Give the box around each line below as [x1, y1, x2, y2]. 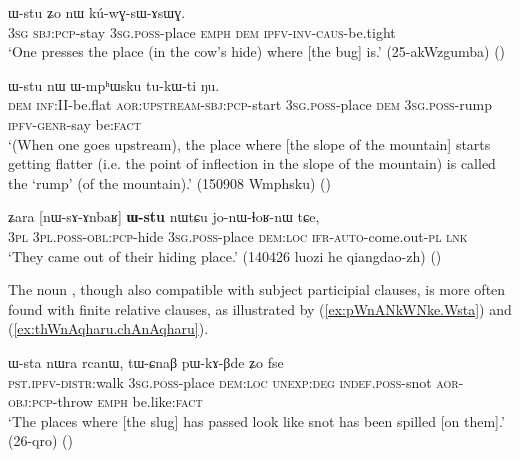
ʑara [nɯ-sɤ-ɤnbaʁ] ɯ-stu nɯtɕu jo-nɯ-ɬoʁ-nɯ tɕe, [8, 206, 320, 227]
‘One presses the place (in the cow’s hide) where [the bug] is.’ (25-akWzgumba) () [8, 41, 506, 62]
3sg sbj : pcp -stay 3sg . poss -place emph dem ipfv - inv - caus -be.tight [8, 21, 396, 42]
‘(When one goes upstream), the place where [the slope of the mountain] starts [8, 133, 491, 154]
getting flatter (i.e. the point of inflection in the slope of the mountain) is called [8, 153, 496, 174]
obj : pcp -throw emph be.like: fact [8, 391, 203, 412]
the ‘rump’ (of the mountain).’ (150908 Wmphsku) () [8, 172, 331, 193]
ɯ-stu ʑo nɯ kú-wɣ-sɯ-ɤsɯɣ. [8, 2, 186, 22]
